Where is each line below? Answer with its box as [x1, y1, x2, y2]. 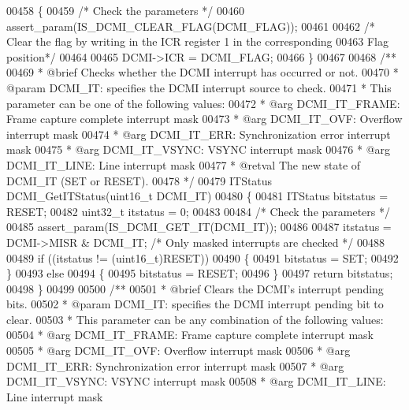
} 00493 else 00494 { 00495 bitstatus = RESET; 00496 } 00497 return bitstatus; [6, 265, 393, 281]
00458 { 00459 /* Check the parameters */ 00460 [6, 2, 244, 18]
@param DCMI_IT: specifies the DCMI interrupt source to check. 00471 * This [6, 79, 392, 95]
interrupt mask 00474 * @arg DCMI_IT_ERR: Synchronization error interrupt [6, 125, 391, 142]
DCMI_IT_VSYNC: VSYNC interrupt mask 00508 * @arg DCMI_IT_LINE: [6, 373, 386, 389]
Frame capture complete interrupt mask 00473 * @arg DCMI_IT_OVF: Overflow [6, 110, 403, 127]
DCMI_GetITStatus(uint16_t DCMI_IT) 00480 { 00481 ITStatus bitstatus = [6, 188, 389, 204]
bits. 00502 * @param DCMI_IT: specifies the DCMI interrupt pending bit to [6, 296, 384, 312]
